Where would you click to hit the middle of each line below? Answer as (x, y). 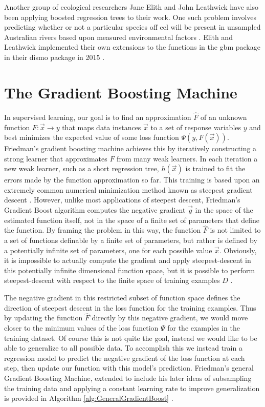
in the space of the (224, 210)
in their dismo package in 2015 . (54, 57)
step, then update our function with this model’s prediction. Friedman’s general (129, 368)
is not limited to (235, 230)
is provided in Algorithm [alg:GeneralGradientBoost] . (89, 398)
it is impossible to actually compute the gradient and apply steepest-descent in (128, 260)
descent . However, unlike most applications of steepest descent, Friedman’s (122, 200)
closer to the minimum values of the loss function (81, 328)
